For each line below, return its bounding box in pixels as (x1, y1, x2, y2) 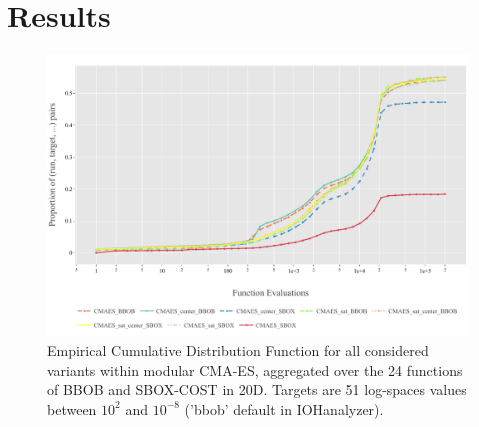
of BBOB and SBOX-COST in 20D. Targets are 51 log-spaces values (47, 379, 467, 400)
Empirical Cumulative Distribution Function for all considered (47, 340, 429, 361)
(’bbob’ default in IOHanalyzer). (184, 398, 384, 419)
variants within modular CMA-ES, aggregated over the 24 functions (47, 359, 463, 380)
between (47, 398, 97, 419)
